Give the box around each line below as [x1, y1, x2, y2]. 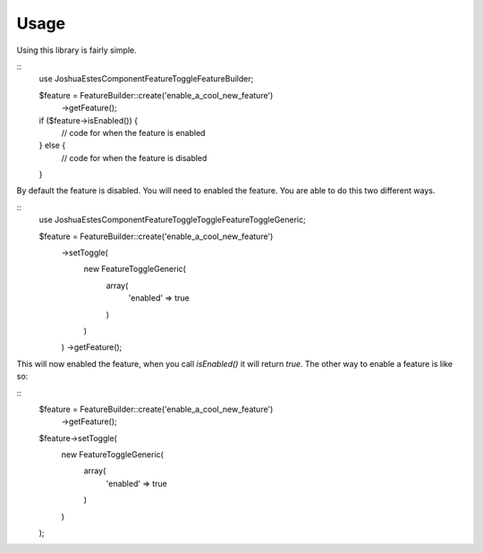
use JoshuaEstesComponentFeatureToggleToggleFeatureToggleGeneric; [38, 215, 306, 225]
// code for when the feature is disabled [61, 152, 208, 163]
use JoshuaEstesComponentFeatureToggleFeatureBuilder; [38, 73, 254, 84]
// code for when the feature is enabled [61, 127, 206, 138]
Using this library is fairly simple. [16, 45, 138, 55]
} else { [38, 140, 66, 151]
